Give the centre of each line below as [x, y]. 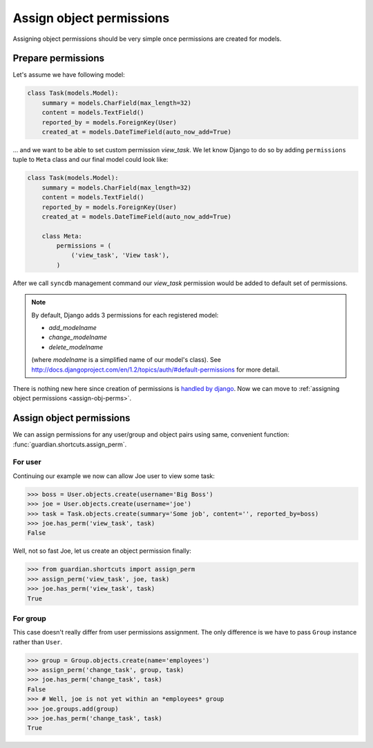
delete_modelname [76, 347]
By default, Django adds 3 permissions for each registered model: [125, 315]
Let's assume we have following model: [69, 75]
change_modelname [78, 337]
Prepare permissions [59, 58]
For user [27, 462]
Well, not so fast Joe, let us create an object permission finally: [102, 551]
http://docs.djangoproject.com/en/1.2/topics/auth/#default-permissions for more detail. [155, 370]
